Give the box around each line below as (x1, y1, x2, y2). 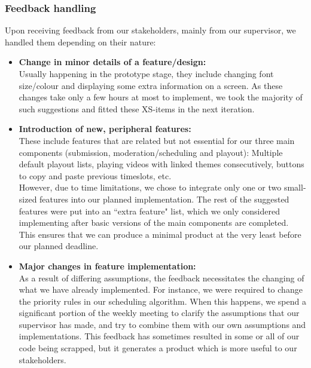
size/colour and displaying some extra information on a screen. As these (19, 79, 283, 91)
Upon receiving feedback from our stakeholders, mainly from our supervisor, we (5, 24, 296, 36)
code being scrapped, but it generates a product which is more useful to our (19, 342, 297, 354)
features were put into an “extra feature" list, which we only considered (19, 204, 280, 217)
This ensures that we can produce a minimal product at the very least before (19, 228, 301, 240)
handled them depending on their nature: (5, 35, 156, 48)
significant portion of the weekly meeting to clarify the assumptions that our (19, 306, 300, 319)
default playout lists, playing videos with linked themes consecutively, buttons (19, 158, 304, 170)
